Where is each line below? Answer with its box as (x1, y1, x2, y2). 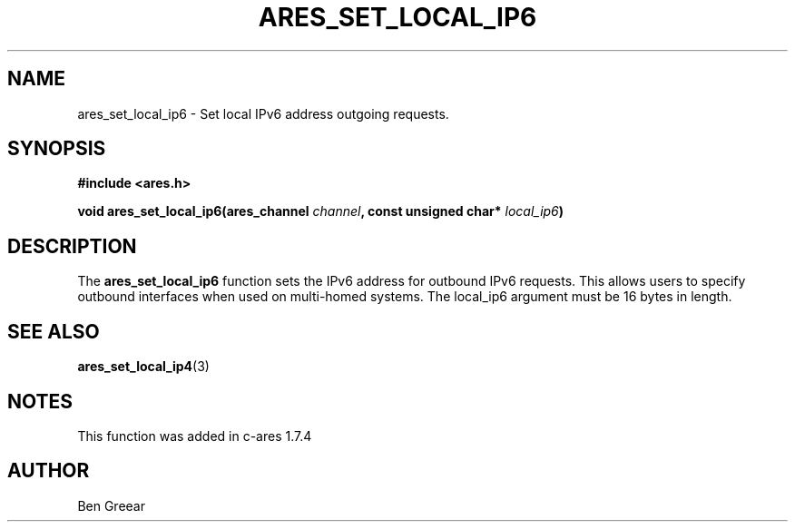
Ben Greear (77, 497, 145, 514)
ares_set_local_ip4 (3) (77, 358, 210, 375)
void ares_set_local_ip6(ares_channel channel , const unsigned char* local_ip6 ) (77, 203, 564, 220)
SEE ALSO (7, 319, 100, 343)
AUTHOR (7, 459, 90, 483)
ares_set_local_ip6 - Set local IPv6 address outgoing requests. (77, 105, 449, 122)
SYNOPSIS (7, 137, 106, 161)
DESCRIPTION (7, 234, 137, 258)
